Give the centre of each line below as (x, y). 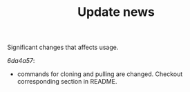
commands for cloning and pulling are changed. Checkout (100, 74)
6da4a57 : (21, 61)
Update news (116, 12)
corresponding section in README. (67, 82)
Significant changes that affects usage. (63, 47)
